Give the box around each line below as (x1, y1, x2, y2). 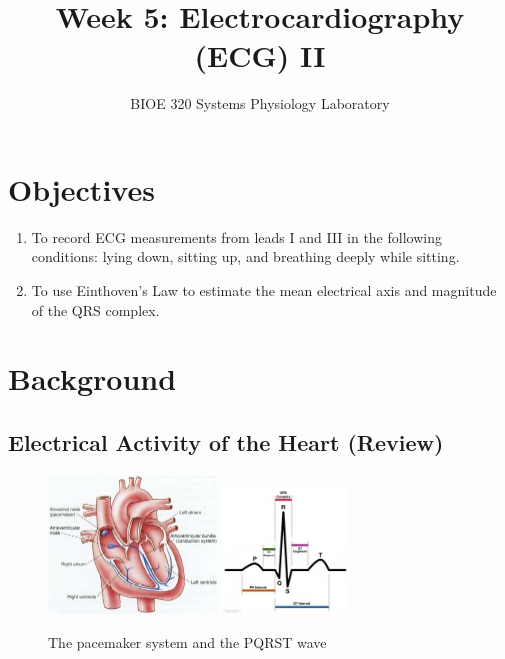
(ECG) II (194, 35, 326, 76)
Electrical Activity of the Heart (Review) (8, 426, 444, 457)
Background (8, 358, 177, 399)
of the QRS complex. (31, 299, 160, 320)
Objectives (8, 168, 155, 209)
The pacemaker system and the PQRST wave (48, 631, 327, 652)
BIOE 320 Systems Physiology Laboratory (130, 93, 390, 114)
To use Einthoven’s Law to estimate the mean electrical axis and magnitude (31, 280, 497, 301)
